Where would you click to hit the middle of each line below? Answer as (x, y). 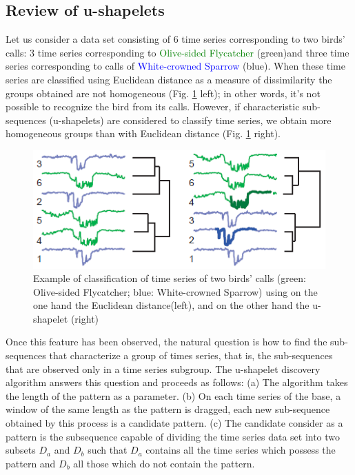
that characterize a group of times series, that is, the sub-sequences (191, 355)
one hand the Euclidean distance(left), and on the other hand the (171, 305)
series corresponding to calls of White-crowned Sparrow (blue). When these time (175, 66)
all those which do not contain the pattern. (164, 463)
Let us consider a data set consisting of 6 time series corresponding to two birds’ (175, 39)
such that (108, 450)
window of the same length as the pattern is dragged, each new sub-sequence (168, 409)
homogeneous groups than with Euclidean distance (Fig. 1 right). (143, 133)
